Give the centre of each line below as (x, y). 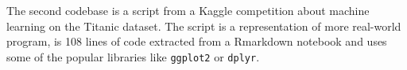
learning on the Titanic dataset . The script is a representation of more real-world (204, 26)
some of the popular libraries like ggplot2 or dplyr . (133, 56)
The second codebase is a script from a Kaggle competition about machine (188, 10)
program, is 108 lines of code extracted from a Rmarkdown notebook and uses (197, 41)
